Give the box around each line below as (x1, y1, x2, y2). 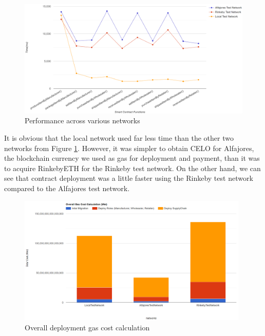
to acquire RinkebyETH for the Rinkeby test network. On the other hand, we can (4, 162, 261, 173)
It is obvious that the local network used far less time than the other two (4, 133, 234, 143)
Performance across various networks (25, 115, 140, 126)
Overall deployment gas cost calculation (25, 322, 150, 332)
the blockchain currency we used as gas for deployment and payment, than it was (4, 153, 260, 163)
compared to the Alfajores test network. (4, 182, 130, 193)
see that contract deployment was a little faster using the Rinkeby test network (4, 173, 253, 183)
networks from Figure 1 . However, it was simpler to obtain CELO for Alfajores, (4, 142, 254, 153)
